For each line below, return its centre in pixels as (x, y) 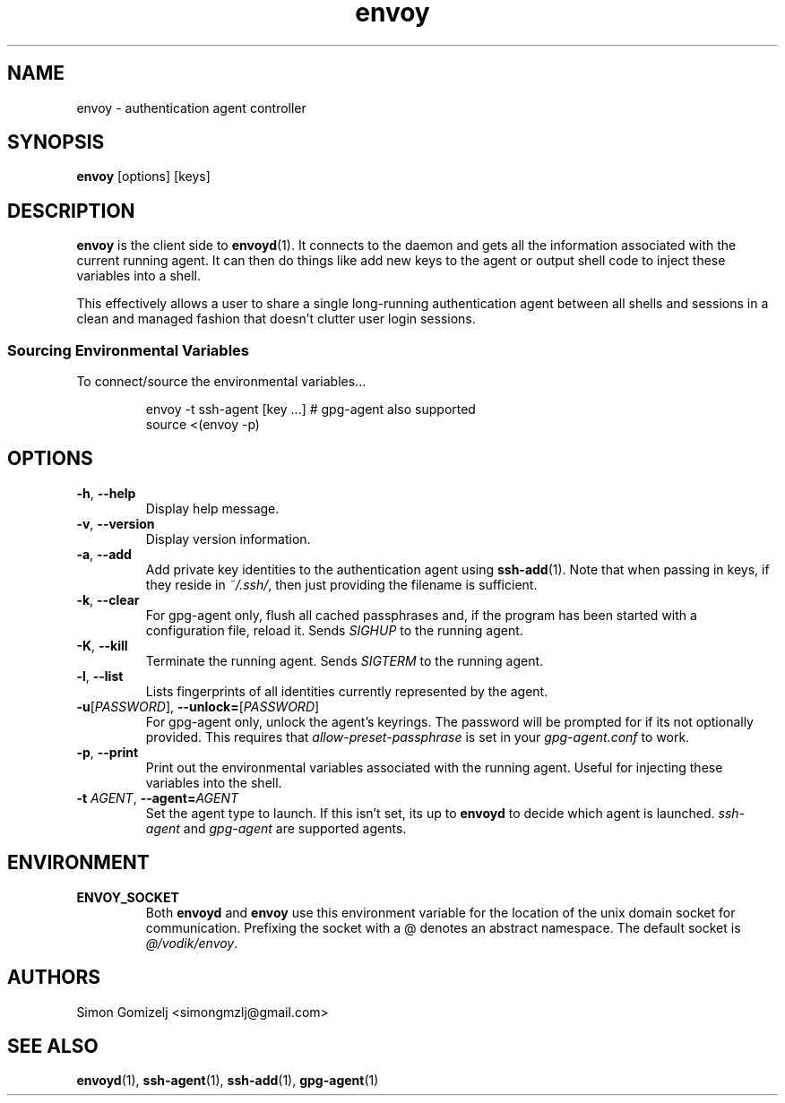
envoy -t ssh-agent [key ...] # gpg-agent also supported (311, 409)
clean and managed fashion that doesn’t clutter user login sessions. (276, 319)
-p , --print (108, 752)
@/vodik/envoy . (192, 943)
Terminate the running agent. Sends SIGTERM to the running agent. (345, 660)
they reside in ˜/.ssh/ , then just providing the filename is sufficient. (341, 584)
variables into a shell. (139, 276)
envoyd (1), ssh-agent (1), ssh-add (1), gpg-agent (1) (228, 1081)
